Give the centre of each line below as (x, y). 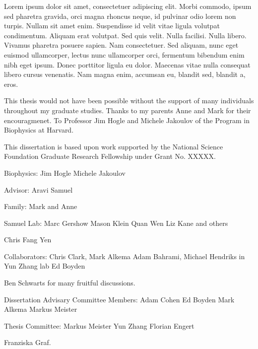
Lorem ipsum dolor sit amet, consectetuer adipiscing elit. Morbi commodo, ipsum (128, 6)
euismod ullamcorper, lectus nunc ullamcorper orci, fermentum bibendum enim (124, 54)
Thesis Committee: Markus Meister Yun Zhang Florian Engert (99, 325)
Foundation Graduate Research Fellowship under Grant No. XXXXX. (110, 156)
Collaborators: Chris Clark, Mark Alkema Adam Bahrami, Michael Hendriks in (125, 256)
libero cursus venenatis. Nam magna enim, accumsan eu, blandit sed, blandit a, (125, 74)
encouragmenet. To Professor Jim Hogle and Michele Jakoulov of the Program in (127, 120)
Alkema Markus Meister (41, 309)
